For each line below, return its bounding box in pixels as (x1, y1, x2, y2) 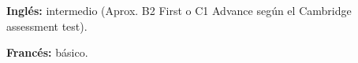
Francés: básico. (6, 44, 88, 61)
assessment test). (6, 17, 88, 34)
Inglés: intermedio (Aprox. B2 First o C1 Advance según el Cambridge (6, 2, 352, 18)
